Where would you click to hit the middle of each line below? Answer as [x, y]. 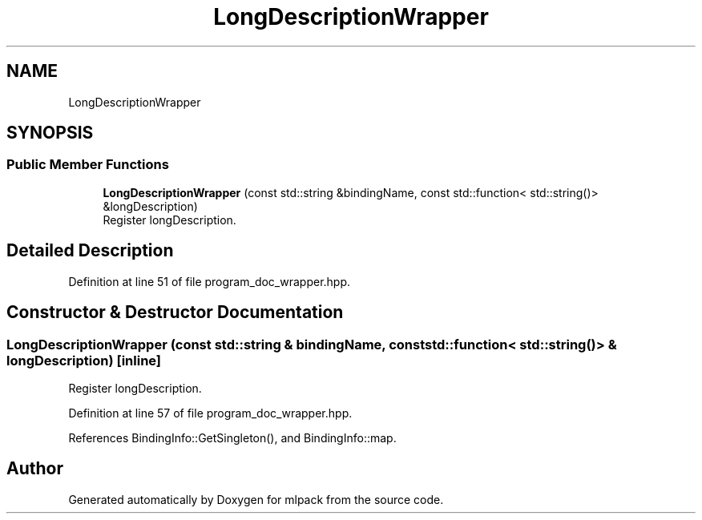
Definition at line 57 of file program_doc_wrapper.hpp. [210, 413]
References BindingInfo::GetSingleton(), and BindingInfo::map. [232, 437]
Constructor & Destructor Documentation [175, 312]
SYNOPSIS [50, 133]
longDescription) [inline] [84, 360]
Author [35, 469]
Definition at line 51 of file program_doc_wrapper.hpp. [210, 281]
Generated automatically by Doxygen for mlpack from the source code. [256, 499]
